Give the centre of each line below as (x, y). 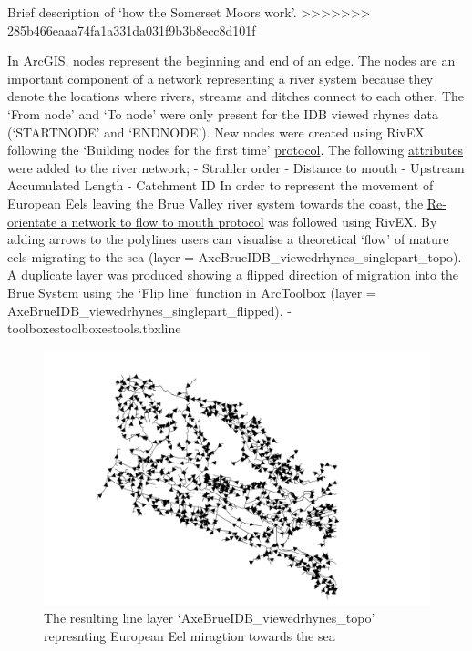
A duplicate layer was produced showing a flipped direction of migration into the (233, 275)
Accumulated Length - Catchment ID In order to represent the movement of (221, 185)
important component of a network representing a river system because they (221, 78)
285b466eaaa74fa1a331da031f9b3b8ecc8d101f (132, 30)
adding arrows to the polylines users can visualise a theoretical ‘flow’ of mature (228, 239)
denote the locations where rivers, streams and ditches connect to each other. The (236, 96)
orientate (32, 221)
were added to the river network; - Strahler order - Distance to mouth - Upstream (236, 167)
